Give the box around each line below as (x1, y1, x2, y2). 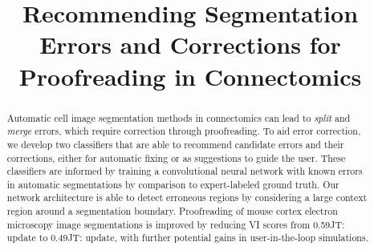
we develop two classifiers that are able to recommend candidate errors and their (6, 137, 344, 151)
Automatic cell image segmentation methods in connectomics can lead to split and (6, 111, 351, 124)
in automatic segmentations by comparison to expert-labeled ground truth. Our (6, 177, 339, 191)
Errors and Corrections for (39, 28, 341, 61)
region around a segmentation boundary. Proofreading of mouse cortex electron (6, 204, 338, 218)
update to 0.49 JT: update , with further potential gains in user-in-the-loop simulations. (6, 231, 368, 244)
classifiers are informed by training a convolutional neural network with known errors (6, 164, 363, 178)
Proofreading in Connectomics (18, 59, 362, 92)
